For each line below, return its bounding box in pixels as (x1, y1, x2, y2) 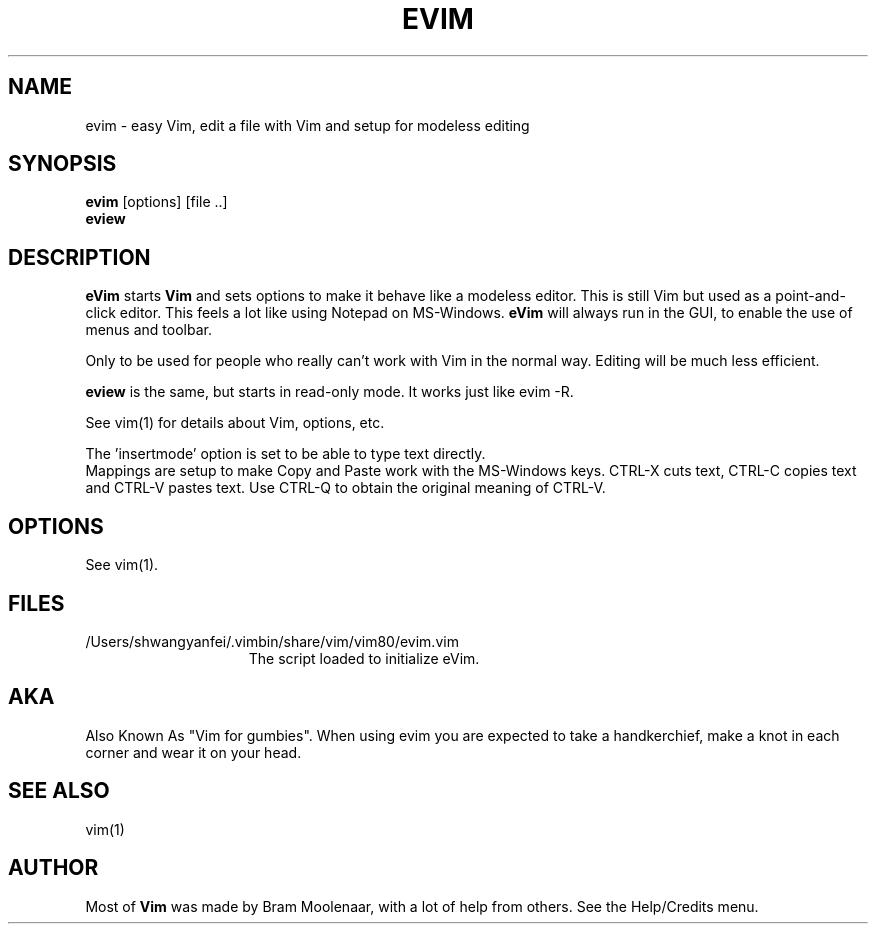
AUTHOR (8, 855, 99, 881)
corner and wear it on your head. (85, 743, 302, 761)
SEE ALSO (8, 778, 110, 804)
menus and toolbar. (85, 321, 212, 339)
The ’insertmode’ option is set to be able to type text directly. (85, 445, 486, 463)
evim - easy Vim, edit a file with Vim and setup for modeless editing (85, 116, 530, 134)
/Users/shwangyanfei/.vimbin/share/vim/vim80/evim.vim (85, 632, 459, 650)
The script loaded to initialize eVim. (248, 649, 480, 667)
